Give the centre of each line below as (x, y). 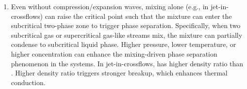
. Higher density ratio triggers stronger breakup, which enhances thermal (119, 73)
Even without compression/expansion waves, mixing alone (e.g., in (110, 6)
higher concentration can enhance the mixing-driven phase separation (114, 53)
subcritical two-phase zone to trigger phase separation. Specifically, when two (126, 25)
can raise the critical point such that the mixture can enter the (138, 16)
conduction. (28, 82)
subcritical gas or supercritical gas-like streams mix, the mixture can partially (127, 35)
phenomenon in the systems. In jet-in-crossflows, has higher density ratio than (127, 63)
